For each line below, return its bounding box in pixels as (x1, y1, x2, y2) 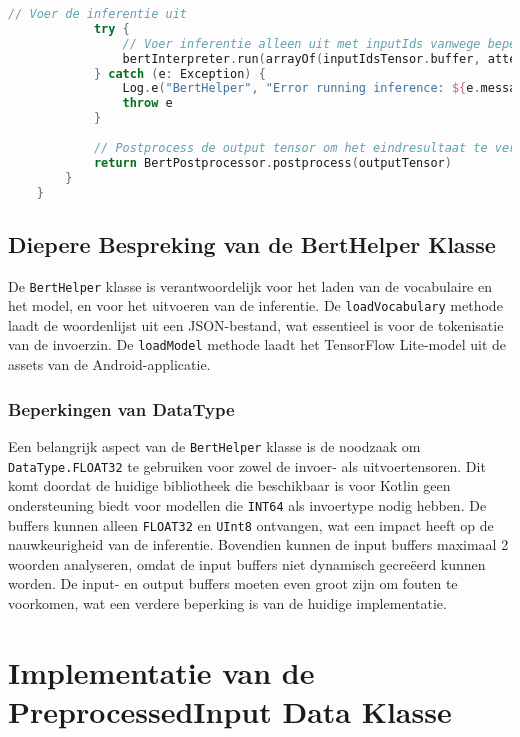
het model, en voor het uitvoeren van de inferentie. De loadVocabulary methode (8, 295, 503, 316)
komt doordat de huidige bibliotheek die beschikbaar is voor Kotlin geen (8, 475, 451, 496)
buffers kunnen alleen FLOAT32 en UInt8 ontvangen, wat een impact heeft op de (8, 514, 494, 535)
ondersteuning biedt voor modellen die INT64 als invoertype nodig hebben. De (8, 494, 487, 515)
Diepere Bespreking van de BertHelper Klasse (8, 228, 496, 259)
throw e (122, 96, 173, 111)
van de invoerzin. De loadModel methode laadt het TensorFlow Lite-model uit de (8, 334, 506, 355)
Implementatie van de (8, 651, 315, 692)
